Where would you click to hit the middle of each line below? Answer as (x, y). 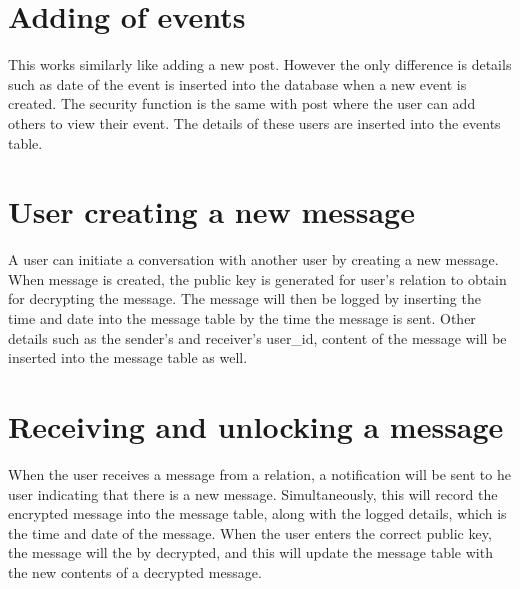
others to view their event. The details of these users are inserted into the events (254, 122)
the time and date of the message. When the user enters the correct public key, (250, 532)
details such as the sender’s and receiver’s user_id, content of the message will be (257, 337)
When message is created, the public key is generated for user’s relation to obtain (257, 278)
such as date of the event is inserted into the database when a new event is (237, 83)
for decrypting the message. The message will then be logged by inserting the (244, 298)
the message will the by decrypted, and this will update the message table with (250, 552)
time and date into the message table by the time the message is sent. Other (242, 318)
